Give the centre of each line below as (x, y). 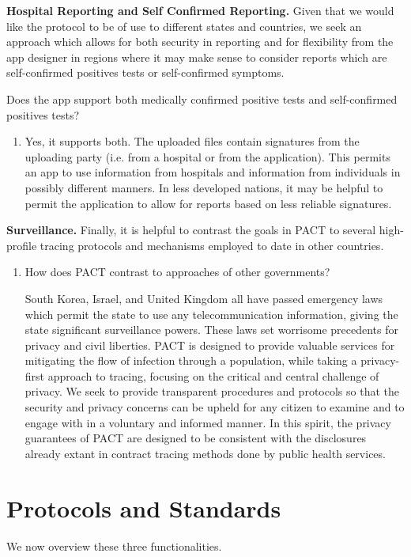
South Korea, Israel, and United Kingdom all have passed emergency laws (204, 298)
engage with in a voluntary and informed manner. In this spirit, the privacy (208, 422)
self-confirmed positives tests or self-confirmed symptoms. (145, 72)
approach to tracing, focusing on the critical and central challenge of (213, 375)
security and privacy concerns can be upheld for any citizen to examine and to (215, 407)
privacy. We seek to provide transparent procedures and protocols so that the (212, 391)
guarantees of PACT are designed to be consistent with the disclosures (196, 438)
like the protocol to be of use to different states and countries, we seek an (184, 26)
